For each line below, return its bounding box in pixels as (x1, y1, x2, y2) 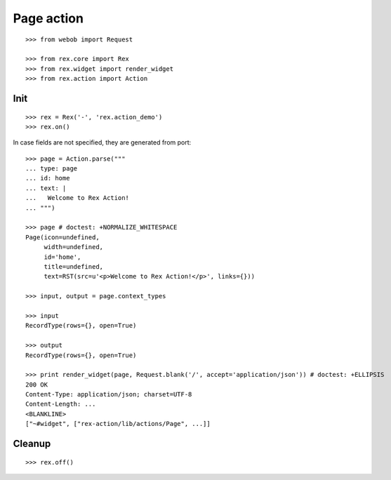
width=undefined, (44, 243, 104, 251)
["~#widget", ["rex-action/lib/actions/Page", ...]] (25, 420, 211, 428)
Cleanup (13, 438, 51, 450)
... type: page (25, 165, 78, 173)
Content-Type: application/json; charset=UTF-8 (25, 390, 192, 399)
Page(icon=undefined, (25, 233, 100, 241)
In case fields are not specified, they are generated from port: (13, 138, 192, 147)
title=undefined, (44, 262, 104, 270)
